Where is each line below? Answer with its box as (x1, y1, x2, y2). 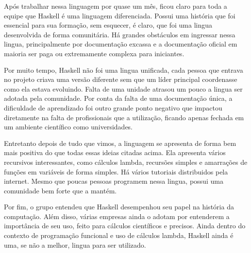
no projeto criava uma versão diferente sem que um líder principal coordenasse (4, 74, 237, 84)
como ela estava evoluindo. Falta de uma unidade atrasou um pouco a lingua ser (4, 83, 243, 94)
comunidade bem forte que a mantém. (4, 185, 117, 195)
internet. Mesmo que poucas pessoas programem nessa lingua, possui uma (4, 176, 223, 186)
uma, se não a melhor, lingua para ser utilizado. (4, 239, 146, 250)
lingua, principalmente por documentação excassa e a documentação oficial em (4, 39, 237, 49)
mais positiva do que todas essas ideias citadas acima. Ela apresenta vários (4, 147, 226, 158)
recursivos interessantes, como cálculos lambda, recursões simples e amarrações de (4, 157, 248, 167)
